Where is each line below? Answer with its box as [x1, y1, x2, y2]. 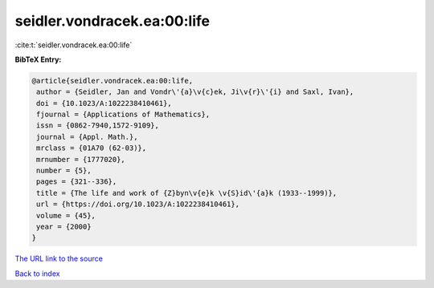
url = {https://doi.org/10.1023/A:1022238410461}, [36, 200, 240, 209]
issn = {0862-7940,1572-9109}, [36, 121, 160, 130]
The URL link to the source [14, 254, 104, 264]
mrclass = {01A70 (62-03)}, [36, 144, 147, 152]
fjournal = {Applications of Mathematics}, [36, 110, 211, 120]
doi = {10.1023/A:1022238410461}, [36, 99, 172, 107]
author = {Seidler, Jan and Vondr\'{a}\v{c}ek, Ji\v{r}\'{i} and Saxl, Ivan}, [36, 87, 354, 96]
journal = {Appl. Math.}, [36, 132, 138, 141]
